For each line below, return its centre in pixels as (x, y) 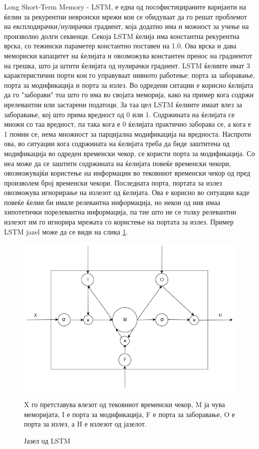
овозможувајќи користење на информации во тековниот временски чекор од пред (127, 173)
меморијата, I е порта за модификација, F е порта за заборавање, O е (129, 414)
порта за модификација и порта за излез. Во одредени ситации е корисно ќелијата (129, 85)
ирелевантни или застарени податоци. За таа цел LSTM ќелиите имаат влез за (123, 104)
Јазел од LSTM (47, 441)
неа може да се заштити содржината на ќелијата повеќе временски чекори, (118, 163)
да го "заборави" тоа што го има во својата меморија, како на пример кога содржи (129, 95)
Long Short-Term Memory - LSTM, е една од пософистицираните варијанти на (125, 6)
